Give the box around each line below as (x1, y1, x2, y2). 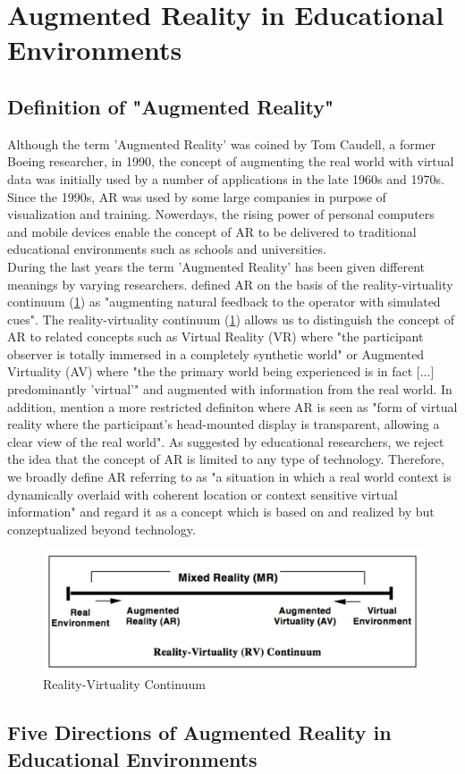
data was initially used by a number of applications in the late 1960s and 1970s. (7, 169, 444, 188)
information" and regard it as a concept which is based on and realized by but (7, 502, 435, 521)
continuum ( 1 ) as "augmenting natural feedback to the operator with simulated (7, 292, 441, 311)
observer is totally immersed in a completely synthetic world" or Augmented (7, 344, 425, 363)
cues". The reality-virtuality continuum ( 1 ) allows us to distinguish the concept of (7, 309, 454, 328)
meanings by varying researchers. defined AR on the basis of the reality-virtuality (7, 274, 453, 293)
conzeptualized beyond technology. (7, 519, 196, 538)
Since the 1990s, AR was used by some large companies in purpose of (7, 187, 386, 206)
